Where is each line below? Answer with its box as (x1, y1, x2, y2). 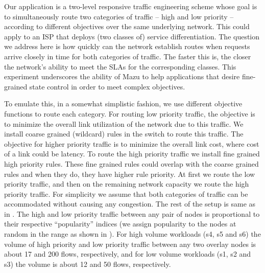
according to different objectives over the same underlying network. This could (4, 21, 250, 32)
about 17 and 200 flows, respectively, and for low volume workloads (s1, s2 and (4, 248, 251, 259)
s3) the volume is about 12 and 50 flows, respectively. (4, 258, 171, 269)
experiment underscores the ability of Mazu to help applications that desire (4, 71, 240, 82)
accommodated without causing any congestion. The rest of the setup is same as (4, 198, 256, 209)
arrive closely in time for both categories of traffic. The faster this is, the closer (4, 51, 251, 61)
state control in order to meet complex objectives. (29, 81, 185, 92)
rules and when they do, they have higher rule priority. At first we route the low (4, 168, 255, 179)
